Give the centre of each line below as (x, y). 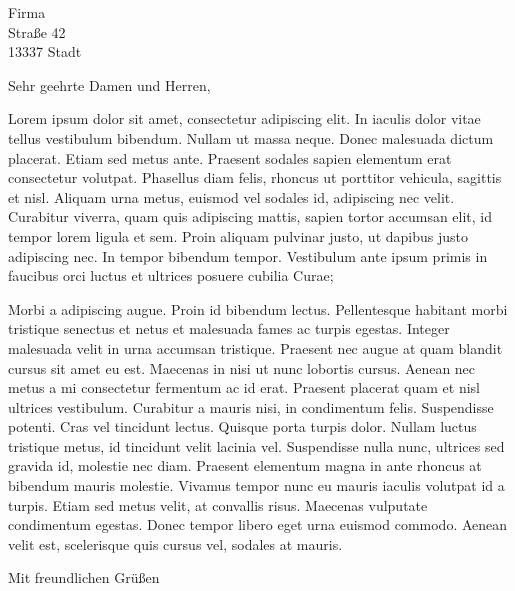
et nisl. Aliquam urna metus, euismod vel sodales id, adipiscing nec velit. (231, 196)
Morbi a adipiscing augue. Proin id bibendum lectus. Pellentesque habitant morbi (258, 308)
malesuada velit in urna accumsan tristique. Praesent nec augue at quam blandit (255, 347)
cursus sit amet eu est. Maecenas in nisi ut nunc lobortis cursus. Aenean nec (242, 367)
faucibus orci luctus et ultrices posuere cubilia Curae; (171, 275)
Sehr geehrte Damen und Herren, (109, 84)
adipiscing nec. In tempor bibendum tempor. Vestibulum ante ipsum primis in (248, 255)
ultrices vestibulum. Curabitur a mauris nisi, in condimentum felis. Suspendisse (251, 406)
